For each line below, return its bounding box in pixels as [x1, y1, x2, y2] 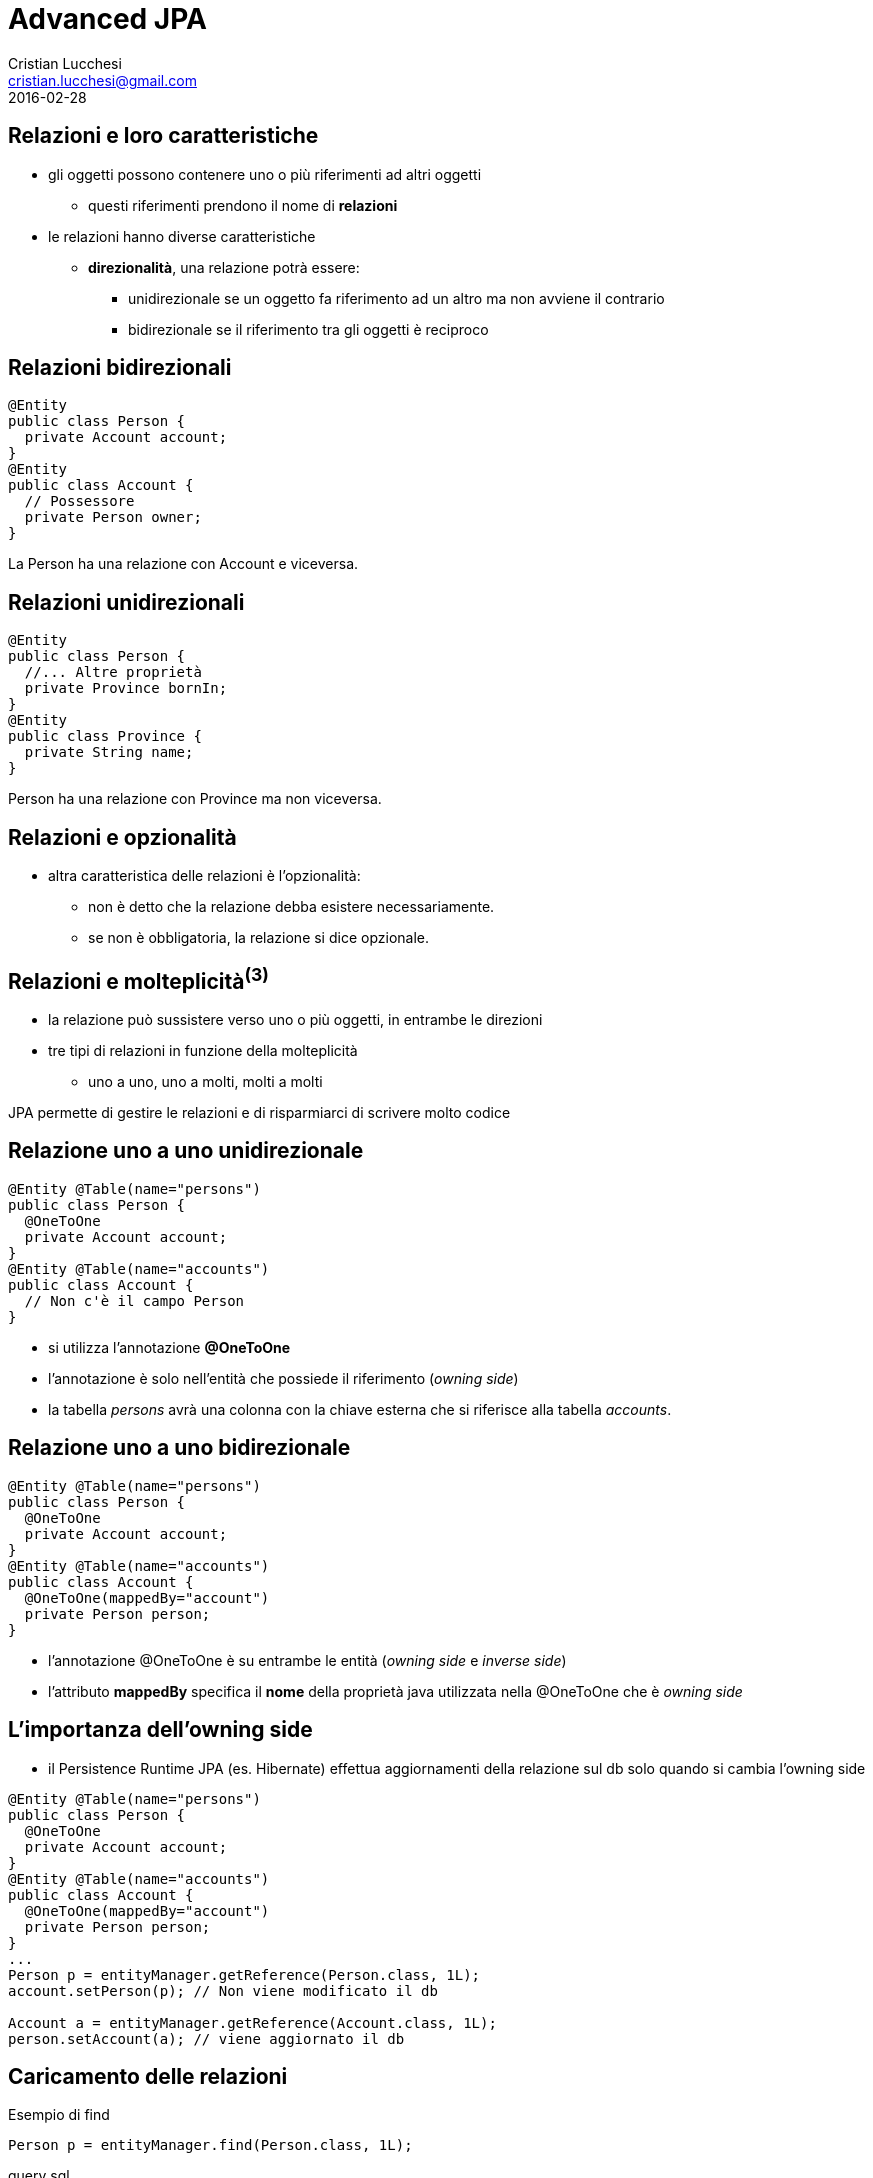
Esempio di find [8, 2106, 110, 2124]
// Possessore [24, 493, 135, 510]
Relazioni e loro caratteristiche [8, 123, 319, 149]
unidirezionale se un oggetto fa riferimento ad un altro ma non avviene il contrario [128, 289, 665, 307]
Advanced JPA [8, 2, 207, 36]
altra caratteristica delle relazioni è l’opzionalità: [48, 867, 361, 885]
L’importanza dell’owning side [8, 1717, 313, 1743]
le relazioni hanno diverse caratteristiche [48, 227, 316, 245]
